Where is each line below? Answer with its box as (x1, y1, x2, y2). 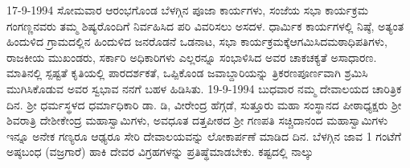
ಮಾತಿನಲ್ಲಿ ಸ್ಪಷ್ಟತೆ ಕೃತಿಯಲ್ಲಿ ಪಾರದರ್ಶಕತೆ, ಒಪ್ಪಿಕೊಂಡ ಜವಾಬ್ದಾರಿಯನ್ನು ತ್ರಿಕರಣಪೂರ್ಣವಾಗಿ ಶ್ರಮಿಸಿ (6, 64, 368, 81)
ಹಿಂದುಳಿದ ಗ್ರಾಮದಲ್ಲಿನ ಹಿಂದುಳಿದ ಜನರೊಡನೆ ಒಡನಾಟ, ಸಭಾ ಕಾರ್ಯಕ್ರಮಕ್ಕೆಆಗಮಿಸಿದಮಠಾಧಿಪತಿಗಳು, (6, 33, 387, 50)
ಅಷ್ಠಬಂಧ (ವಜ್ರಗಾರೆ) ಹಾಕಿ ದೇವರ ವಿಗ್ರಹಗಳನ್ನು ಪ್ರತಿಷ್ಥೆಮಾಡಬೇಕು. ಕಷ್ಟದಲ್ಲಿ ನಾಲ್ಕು (6, 143, 314, 160)
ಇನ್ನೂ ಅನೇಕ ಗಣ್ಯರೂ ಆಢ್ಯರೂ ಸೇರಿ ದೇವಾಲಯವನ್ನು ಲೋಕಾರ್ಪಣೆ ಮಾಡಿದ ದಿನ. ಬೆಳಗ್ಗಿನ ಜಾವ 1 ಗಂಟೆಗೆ (6, 127, 401, 144)
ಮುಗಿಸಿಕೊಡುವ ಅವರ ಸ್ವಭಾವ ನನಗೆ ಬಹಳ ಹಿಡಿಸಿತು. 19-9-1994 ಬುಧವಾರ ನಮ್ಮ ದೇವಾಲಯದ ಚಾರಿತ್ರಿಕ (6, 80, 402, 96)
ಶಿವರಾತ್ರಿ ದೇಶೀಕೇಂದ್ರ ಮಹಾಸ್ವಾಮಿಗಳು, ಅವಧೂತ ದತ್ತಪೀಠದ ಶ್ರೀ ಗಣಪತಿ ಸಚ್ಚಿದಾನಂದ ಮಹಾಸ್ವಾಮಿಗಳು (6, 112, 388, 129)
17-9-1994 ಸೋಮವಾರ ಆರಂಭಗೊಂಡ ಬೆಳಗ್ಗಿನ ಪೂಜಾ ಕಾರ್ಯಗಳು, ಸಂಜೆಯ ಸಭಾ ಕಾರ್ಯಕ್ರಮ (6, 2, 369, 18)
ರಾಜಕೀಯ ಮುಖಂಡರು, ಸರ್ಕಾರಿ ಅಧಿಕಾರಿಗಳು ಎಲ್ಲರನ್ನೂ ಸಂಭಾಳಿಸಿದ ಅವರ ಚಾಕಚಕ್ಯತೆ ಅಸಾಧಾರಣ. (6, 48, 377, 65)
